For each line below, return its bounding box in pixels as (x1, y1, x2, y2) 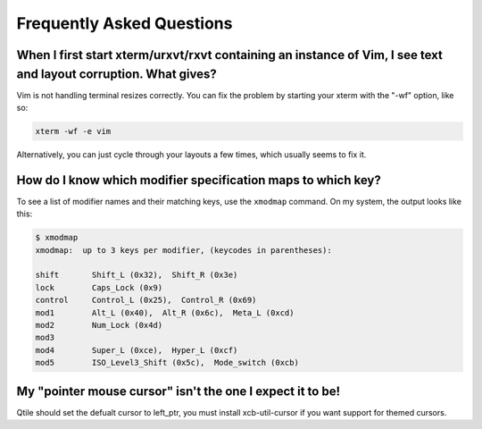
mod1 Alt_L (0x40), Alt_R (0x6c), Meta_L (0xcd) (35, 307, 295, 317)
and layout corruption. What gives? (16, 66, 218, 81)
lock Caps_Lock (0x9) (35, 282, 163, 292)
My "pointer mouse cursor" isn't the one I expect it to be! (16, 383, 341, 399)
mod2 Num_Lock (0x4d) (35, 320, 163, 331)
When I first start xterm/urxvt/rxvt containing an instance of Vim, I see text (16, 47, 444, 63)
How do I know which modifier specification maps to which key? (16, 172, 381, 188)
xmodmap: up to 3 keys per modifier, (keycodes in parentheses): (35, 245, 332, 255)
